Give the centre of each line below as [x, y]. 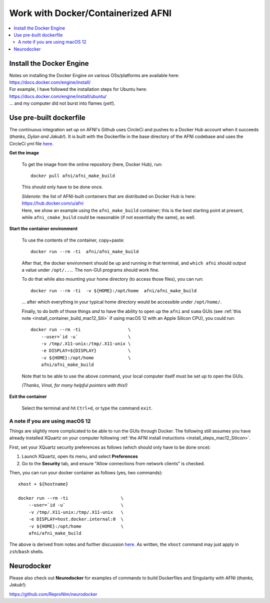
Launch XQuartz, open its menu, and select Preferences [80, 457]
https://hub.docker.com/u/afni [52, 204]
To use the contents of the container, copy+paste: [73, 240]
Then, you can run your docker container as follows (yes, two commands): [86, 472]
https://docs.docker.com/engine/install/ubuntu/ [58, 96]
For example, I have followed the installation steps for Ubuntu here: [78, 89]
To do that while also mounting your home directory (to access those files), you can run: [112, 279]
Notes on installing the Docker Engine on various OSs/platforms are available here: [94, 75]
